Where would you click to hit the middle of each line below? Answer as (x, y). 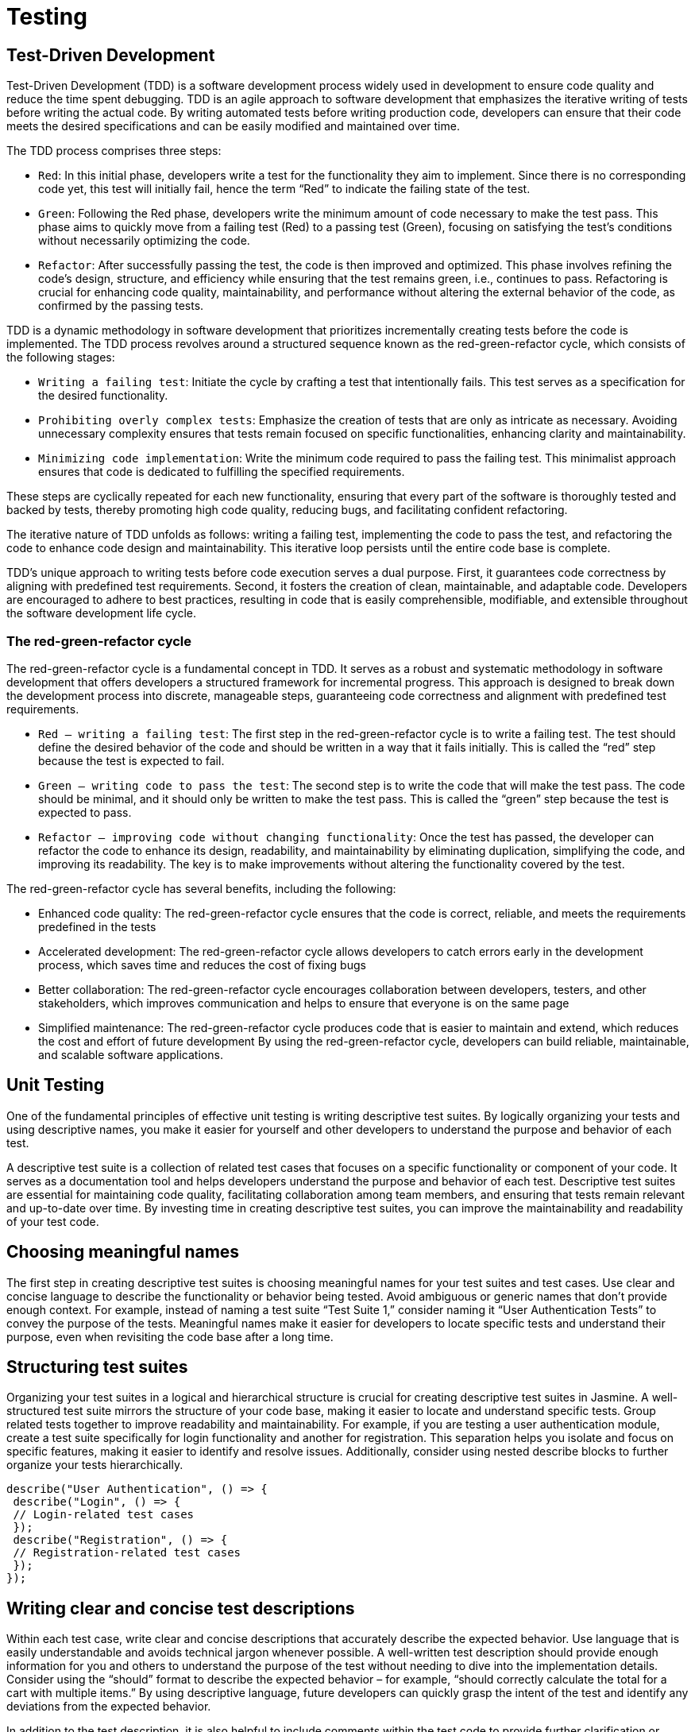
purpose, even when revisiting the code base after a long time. (170, 1336)
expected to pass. (85, 812)
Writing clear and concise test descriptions (181, 1608)
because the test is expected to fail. (131, 760)
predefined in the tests (97, 926)
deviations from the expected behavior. (109, 1707)
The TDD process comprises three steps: (114, 151)
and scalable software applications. (131, 1054)
